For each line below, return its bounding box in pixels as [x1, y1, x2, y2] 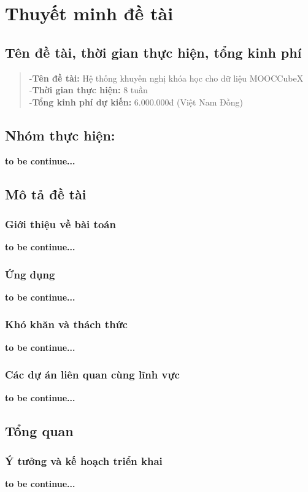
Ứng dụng [5, 266, 55, 282]
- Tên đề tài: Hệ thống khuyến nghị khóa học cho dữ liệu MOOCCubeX [29, 71, 304, 84]
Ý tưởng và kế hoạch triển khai [5, 453, 163, 468]
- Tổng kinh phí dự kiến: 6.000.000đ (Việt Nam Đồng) [29, 95, 243, 108]
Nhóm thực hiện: [5, 125, 115, 144]
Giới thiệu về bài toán [5, 216, 116, 231]
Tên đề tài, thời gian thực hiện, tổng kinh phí [5, 42, 302, 61]
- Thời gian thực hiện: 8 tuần [29, 83, 148, 96]
